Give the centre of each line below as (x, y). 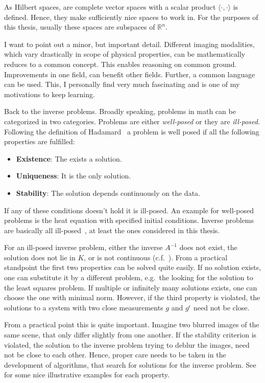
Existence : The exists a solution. (69, 158)
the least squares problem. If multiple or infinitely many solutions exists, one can (131, 287)
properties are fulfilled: (40, 141)
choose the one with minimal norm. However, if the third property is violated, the (132, 297)
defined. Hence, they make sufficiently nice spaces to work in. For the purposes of (131, 17)
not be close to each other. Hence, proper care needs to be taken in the (115, 355)
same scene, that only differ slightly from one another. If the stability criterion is (130, 335)
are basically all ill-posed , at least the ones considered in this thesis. (112, 230)
